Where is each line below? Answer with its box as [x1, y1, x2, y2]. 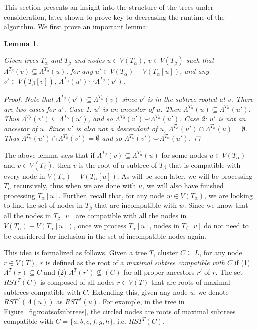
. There [231, 93, 254, 104]
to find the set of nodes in [4, 200, 83, 210]
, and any [180, 66, 209, 76]
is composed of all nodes [40, 277, 115, 287]
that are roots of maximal [151, 277, 230, 287]
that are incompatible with [94, 200, 177, 210]
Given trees [4, 55, 38, 65]
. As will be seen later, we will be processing [117, 170, 253, 181]
